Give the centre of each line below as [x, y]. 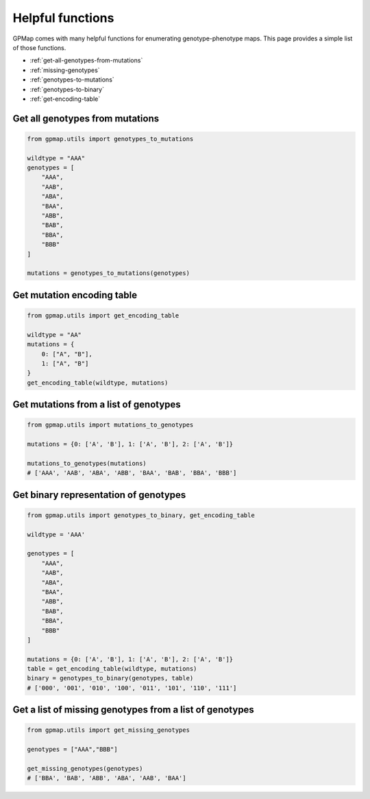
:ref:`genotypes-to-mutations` [72, 80]
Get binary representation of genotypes [99, 495]
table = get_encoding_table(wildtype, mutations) [112, 669]
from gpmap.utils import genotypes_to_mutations [110, 139]
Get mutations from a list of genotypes [97, 405]
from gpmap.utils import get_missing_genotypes [108, 730]
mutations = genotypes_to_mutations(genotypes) [108, 273]
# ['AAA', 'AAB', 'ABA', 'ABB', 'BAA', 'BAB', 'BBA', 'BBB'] [132, 473]
